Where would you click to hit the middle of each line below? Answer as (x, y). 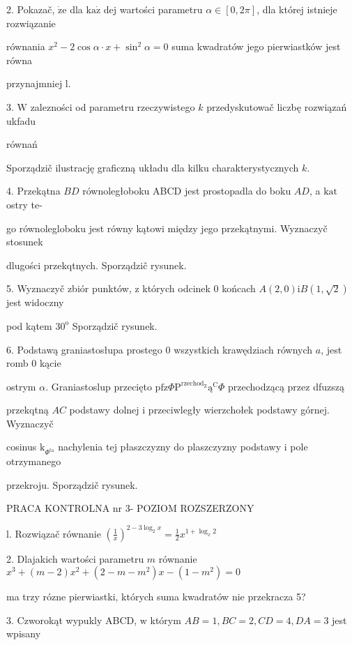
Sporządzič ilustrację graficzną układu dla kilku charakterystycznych (153, 167)
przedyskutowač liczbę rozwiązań (277, 106)
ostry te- (24, 204)
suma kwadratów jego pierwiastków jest (256, 46)
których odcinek (176, 288)
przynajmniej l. (39, 83)
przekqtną (28, 410)
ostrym (21, 386)
